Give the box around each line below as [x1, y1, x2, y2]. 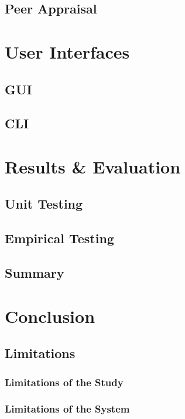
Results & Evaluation [5, 154, 181, 178]
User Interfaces [5, 39, 130, 63]
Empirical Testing [5, 229, 114, 247]
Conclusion [5, 304, 95, 328]
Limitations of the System [5, 401, 130, 416]
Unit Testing [5, 195, 83, 213]
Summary [5, 264, 64, 282]
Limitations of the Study [5, 374, 124, 389]
